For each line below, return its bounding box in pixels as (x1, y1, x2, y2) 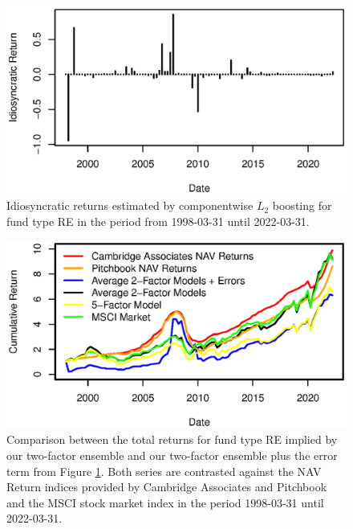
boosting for (272, 197, 332, 214)
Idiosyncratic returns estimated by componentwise (6, 197, 254, 214)
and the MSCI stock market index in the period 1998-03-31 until (6, 494, 324, 511)
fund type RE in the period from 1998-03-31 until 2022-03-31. (6, 212, 310, 229)
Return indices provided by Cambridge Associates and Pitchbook (6, 478, 327, 495)
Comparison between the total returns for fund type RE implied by (6, 431, 338, 448)
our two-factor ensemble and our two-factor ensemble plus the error (6, 447, 338, 464)
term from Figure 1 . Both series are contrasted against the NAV (6, 462, 322, 479)
